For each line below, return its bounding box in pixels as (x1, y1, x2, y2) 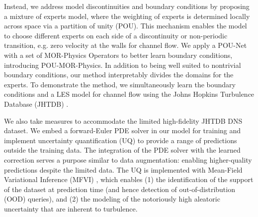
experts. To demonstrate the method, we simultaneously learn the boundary (4, 79, 236, 89)
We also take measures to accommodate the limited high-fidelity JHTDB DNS (4, 115, 243, 126)
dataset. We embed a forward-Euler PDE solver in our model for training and (4, 125, 241, 136)
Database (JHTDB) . (4, 98, 69, 109)
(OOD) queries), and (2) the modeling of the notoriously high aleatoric (4, 194, 220, 204)
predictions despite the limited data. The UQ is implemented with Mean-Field (4, 164, 243, 175)
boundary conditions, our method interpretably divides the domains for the (4, 69, 234, 80)
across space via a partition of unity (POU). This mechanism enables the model (4, 20, 247, 31)
